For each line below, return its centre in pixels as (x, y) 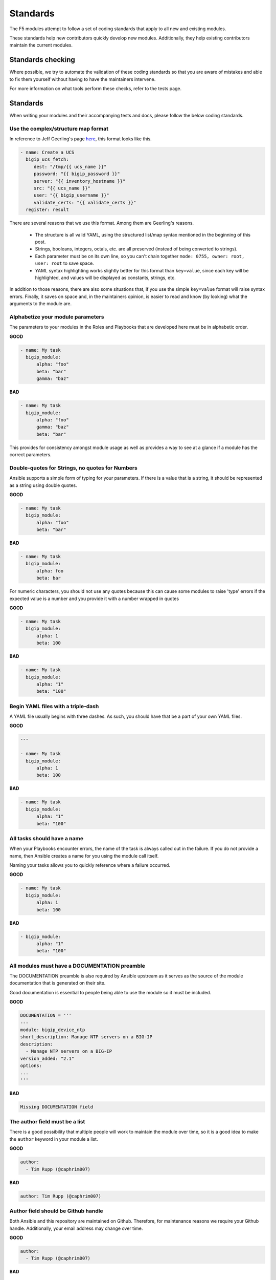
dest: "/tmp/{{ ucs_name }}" (70, 167)
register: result (47, 210)
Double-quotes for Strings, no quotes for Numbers (73, 467)
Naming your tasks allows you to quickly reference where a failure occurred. (90, 865)
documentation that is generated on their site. (57, 983)
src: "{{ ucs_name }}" (62, 188)
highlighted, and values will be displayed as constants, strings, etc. (105, 278)
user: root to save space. (64, 263)
